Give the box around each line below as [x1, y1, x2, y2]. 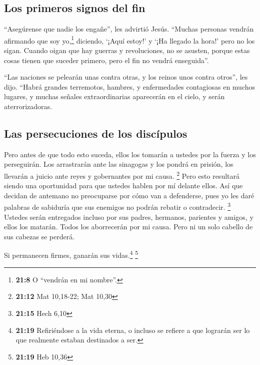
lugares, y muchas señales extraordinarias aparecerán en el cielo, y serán [4, 91, 225, 102]
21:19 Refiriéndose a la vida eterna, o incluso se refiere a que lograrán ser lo [15, 324, 250, 335]
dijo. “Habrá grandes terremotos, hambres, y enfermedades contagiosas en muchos [4, 81, 255, 92]
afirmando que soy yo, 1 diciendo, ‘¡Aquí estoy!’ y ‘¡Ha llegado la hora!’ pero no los [4, 34, 255, 46]
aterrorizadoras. [4, 101, 52, 112]
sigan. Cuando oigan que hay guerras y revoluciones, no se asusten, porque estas [4, 45, 250, 56]
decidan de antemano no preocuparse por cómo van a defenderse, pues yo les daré [4, 190, 254, 200]
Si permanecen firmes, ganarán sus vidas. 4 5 [4, 248, 138, 260]
